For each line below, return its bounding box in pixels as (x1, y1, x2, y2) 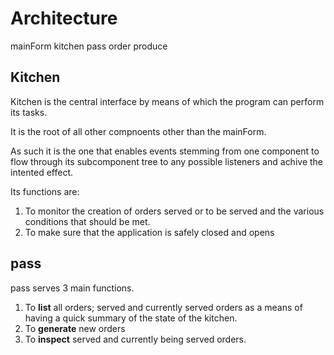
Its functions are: (10, 185, 80, 197)
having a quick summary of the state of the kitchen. (24, 312, 238, 324)
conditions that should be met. (24, 215, 151, 227)
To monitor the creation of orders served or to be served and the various (24, 205, 325, 217)
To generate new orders (24, 322, 126, 334)
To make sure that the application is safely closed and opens (24, 226, 275, 238)
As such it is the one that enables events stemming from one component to (10, 145, 320, 157)
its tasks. (10, 106, 48, 118)
